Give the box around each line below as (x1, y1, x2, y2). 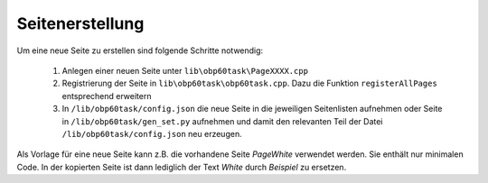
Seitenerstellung (16, 14, 145, 33)
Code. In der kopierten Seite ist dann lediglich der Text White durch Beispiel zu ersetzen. (16, 161, 347, 172)
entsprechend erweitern (61, 90, 152, 101)
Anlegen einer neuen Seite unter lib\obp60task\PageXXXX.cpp (61, 65, 309, 76)
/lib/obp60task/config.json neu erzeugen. (61, 128, 243, 139)
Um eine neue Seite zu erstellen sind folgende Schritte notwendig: (16, 45, 264, 56)
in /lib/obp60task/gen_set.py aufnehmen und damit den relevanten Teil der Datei (61, 115, 383, 126)
